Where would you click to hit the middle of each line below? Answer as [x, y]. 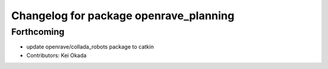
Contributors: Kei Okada [56, 55]
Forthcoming [38, 32]
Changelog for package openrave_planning [123, 16]
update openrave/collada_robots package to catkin [90, 47]
